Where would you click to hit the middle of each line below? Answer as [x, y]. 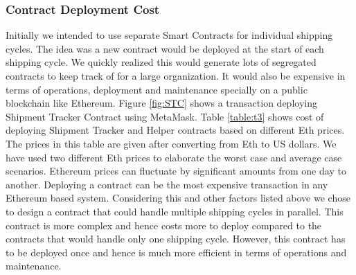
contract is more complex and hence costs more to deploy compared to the [164, 225]
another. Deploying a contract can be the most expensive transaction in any [167, 184]
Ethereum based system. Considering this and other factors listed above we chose [178, 198]
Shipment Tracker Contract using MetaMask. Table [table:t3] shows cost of [165, 116]
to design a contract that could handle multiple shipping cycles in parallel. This [175, 211]
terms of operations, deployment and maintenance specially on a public [157, 89]
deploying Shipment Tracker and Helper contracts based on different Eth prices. [175, 130]
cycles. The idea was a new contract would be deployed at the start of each [165, 48]
